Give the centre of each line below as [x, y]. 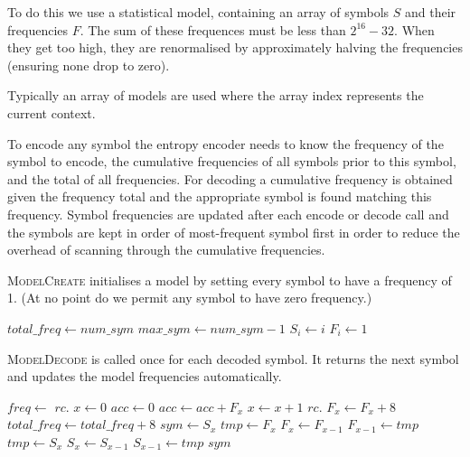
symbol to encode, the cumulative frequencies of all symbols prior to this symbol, [232, 161]
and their [430, 12]
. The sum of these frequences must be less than [213, 29]
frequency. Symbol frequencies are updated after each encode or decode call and [228, 214]
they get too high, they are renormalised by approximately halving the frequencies [235, 47]
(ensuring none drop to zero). [89, 65]
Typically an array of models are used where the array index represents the [216, 95]
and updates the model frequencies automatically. [145, 376]
